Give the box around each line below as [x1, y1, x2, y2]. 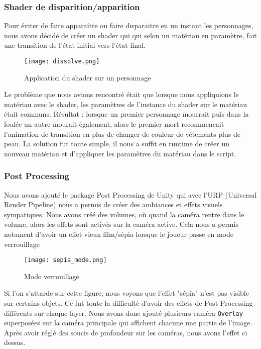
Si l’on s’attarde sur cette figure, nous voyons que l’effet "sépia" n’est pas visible [4, 288, 249, 298]
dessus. [4, 337, 26, 347]
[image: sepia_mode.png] [24, 256, 107, 264]
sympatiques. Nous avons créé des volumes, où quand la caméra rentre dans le [4, 209, 244, 219]
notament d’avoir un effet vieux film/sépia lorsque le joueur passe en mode [4, 229, 233, 239]
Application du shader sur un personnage [24, 72, 151, 82]
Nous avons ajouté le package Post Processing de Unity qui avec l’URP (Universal [4, 189, 257, 200]
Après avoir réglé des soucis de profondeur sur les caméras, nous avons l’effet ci [4, 327, 247, 337]
